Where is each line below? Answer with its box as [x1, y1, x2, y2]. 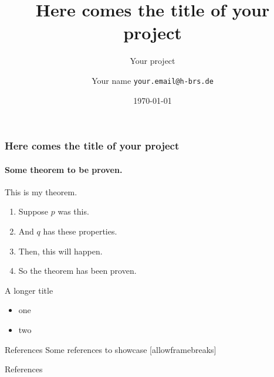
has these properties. [43, 225, 117, 237]
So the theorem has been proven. [18, 264, 137, 277]
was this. [57, 205, 89, 218]
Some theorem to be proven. [5, 163, 123, 175]
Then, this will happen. [18, 244, 103, 257]
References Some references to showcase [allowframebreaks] [5, 343, 217, 355]
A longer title [5, 284, 53, 296]
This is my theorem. [5, 185, 77, 198]
